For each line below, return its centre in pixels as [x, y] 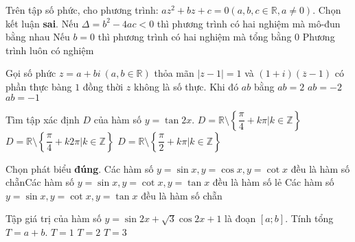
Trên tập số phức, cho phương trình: [82, 10]
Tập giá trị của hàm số [54, 218]
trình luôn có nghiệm [50, 50]
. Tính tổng [309, 218]
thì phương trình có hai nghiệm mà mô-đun [249, 23]
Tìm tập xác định [43, 119]
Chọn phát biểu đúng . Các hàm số [80, 168]
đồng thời [103, 86]
